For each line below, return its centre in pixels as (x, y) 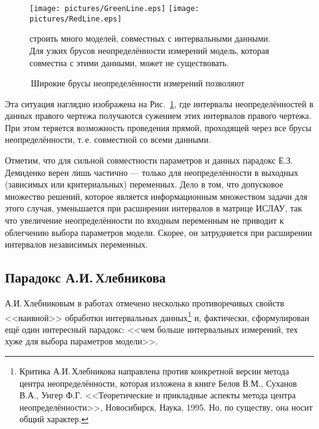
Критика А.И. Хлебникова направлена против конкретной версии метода (154, 371)
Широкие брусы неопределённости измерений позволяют (138, 83)
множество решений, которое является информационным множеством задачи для (156, 196)
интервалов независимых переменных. (76, 244)
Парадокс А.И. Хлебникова (86, 277)
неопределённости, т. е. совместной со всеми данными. (108, 139)
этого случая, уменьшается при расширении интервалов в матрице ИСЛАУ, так (154, 208)
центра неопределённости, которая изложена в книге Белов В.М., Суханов (158, 383)
